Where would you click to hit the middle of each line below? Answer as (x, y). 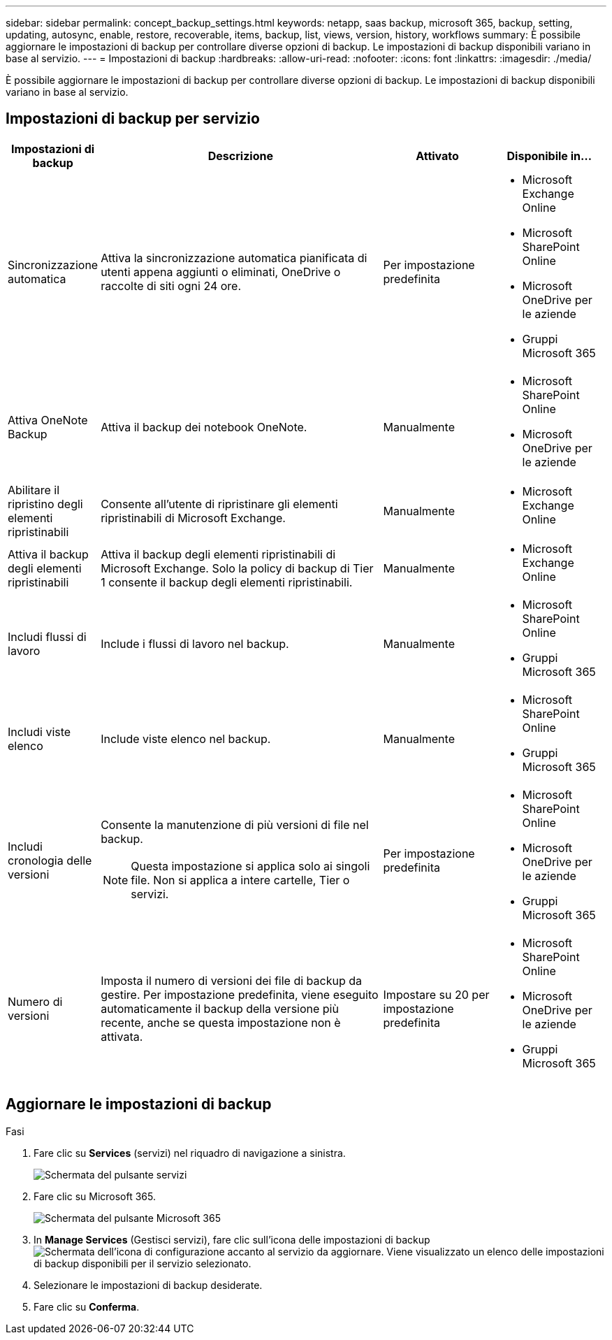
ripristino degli (45, 504)
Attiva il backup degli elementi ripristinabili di (218, 554)
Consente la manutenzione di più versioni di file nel (235, 824)
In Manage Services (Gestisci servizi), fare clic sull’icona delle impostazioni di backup (232, 1239)
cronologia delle (50, 860)
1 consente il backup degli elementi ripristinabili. (227, 582)
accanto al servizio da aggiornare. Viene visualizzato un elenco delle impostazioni (416, 1251)
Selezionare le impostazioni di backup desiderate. (148, 1285)
